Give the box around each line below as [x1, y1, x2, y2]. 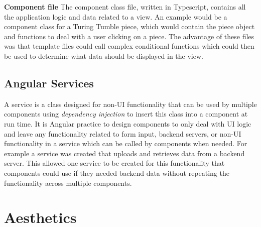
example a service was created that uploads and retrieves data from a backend [4, 148, 245, 158]
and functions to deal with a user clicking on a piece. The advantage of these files [4, 31, 254, 41]
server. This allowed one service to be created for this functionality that [4, 158, 225, 168]
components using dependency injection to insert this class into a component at [4, 108, 248, 119]
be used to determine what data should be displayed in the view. [4, 50, 203, 61]
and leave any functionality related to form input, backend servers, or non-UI [4, 128, 241, 139]
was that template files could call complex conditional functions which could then [4, 41, 254, 51]
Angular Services [4, 75, 94, 90]
